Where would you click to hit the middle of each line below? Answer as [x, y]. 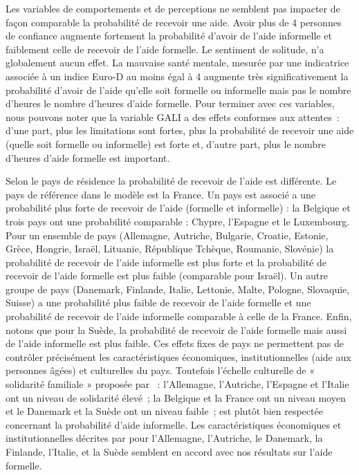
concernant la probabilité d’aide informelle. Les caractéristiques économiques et [174, 424]
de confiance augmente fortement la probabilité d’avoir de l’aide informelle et [169, 36]
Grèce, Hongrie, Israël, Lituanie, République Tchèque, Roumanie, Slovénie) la [170, 249]
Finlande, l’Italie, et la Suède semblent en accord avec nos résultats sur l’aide [169, 451]
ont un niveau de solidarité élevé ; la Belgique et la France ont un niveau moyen [176, 397]
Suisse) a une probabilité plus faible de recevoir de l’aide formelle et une [158, 302]
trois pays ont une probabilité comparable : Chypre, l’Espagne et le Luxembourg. [178, 221]
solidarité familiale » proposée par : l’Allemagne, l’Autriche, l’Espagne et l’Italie [177, 384]
